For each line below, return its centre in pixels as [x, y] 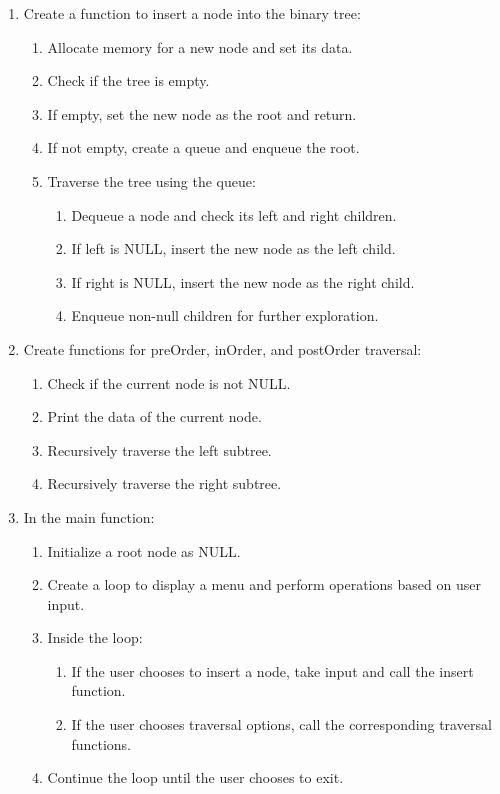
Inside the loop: [95, 637]
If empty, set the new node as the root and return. [202, 113]
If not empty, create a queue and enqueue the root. [203, 147]
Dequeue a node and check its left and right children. [234, 214]
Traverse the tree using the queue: [151, 180]
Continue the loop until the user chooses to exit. [195, 777]
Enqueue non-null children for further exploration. [225, 315]
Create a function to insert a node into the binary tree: [192, 13]
